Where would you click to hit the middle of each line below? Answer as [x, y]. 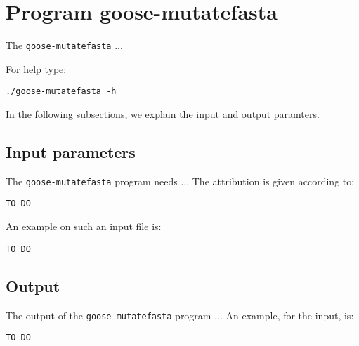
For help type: [36, 68]
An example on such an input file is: [84, 226]
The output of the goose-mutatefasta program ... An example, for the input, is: [180, 315]
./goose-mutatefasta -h [61, 92]
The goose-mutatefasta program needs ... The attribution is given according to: [180, 181]
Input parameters [71, 152]
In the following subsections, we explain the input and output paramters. [163, 114]
